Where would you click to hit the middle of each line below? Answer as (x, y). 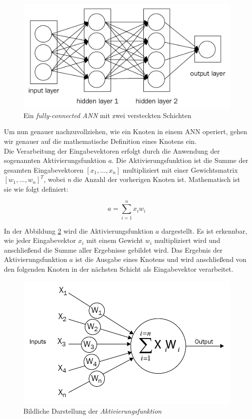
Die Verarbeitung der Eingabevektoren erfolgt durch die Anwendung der (112, 150)
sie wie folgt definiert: (36, 189)
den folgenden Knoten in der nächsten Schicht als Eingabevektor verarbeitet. (119, 269)
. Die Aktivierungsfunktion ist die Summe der (180, 160)
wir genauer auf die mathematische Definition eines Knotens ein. (100, 141)
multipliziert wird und (187, 240)
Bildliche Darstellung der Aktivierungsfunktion (93, 410)
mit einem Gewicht (115, 240)
